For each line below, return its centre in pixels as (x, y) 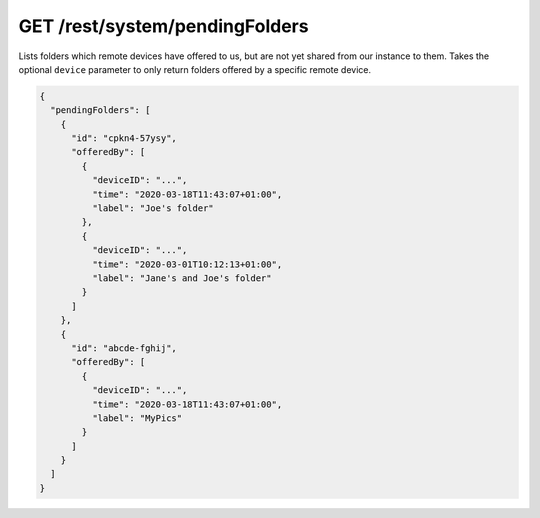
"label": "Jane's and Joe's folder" (181, 278)
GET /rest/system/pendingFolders (163, 26)
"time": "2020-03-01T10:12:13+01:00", (187, 264)
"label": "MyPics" (137, 418)
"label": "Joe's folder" (152, 208)
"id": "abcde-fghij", (124, 348)
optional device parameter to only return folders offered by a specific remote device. (195, 69)
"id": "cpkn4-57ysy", (124, 138)
